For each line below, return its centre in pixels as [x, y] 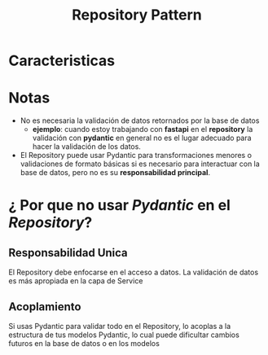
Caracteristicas [62, 61]
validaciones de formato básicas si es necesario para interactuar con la [140, 164]
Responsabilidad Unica [68, 253]
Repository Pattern [137, 15]
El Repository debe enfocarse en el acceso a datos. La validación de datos [134, 272]
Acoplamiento [45, 307]
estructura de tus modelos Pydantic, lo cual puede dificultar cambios [124, 335]
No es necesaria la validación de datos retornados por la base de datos [140, 121]
